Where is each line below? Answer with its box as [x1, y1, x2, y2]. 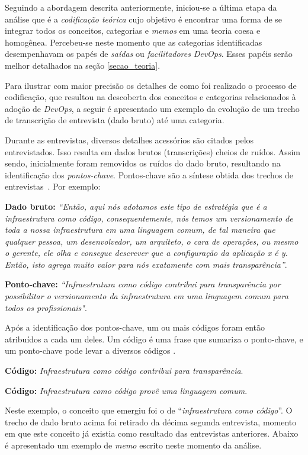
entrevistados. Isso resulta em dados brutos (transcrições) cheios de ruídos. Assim [5, 145, 300, 158]
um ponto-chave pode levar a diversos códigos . [5, 344, 176, 357]
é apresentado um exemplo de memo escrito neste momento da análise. [5, 439, 262, 451]
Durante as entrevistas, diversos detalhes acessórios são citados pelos [5, 133, 254, 146]
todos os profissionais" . [5, 301, 87, 313]
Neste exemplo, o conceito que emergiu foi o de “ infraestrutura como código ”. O [5, 404, 293, 416]
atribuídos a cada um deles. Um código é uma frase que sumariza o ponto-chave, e [5, 332, 303, 345]
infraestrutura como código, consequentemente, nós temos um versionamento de [5, 212, 293, 224]
